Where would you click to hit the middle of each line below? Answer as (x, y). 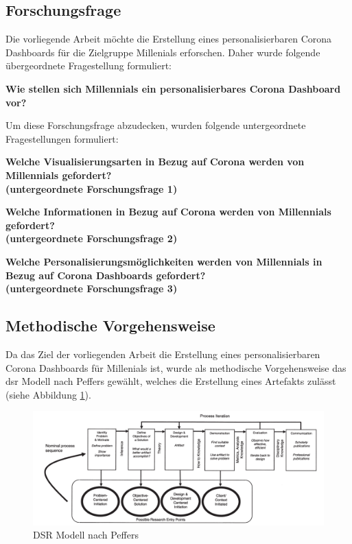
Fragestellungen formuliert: (62, 138)
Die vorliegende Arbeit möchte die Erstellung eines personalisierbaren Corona (169, 39)
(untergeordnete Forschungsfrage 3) (92, 288)
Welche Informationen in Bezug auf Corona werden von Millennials (168, 212)
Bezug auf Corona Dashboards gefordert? (106, 275)
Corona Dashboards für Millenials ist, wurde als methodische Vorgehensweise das (176, 367)
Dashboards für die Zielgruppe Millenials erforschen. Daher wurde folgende (163, 52)
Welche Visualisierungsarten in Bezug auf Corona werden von (155, 162)
